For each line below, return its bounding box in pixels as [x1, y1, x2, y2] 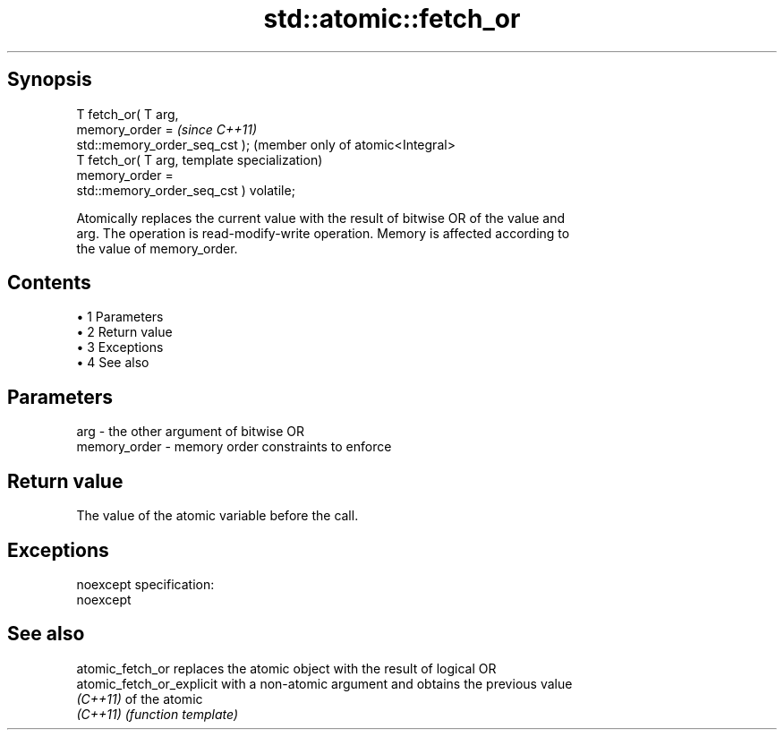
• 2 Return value [76, 324, 173, 340]
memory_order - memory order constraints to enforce [76, 439, 392, 455]
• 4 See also [76, 355, 149, 371]
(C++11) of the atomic [76, 690, 203, 707]
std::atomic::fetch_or [263, 4, 521, 34]
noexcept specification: [76, 576, 215, 592]
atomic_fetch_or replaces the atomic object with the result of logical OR [76, 660, 497, 676]
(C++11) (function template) [76, 706, 239, 722]
